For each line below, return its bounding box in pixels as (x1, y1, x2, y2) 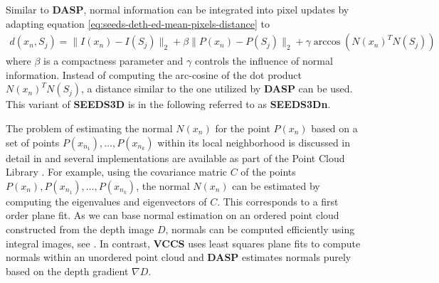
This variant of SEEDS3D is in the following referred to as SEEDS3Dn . (6, 97, 331, 112)
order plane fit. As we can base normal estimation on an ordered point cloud (6, 208, 339, 223)
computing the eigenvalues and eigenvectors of (6, 193, 207, 208)
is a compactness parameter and (43, 53, 184, 68)
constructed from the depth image (6, 221, 154, 236)
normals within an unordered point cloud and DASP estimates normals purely (6, 250, 351, 265)
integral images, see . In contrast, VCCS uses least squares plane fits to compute (6, 235, 361, 250)
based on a (311, 121, 358, 135)
